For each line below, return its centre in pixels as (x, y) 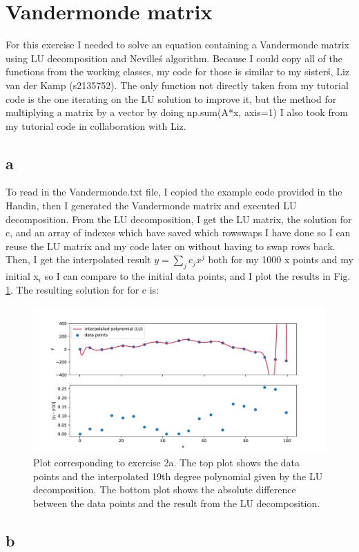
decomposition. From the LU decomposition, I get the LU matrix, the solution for (179, 219)
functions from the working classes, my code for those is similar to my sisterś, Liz (178, 72)
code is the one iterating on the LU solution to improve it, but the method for (171, 98)
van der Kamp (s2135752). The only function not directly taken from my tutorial (177, 85)
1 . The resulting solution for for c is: (83, 289)
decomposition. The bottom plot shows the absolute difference (165, 489)
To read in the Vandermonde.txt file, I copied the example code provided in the (174, 192)
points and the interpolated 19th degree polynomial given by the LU (178, 476)
